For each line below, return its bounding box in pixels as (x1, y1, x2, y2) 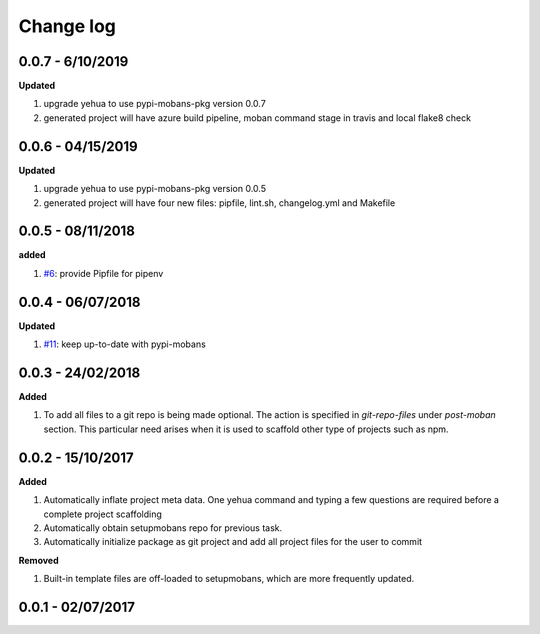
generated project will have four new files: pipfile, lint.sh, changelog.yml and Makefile (43, 196, 396, 209)
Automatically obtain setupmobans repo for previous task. (43, 521, 283, 534)
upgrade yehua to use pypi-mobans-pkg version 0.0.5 (43, 183, 267, 195)
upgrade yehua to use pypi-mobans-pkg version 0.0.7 (43, 98, 267, 110)
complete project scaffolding (43, 508, 162, 520)
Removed (18, 554, 59, 566)
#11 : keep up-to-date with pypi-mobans (43, 338, 207, 350)
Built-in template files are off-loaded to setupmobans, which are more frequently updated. (43, 573, 415, 585)
